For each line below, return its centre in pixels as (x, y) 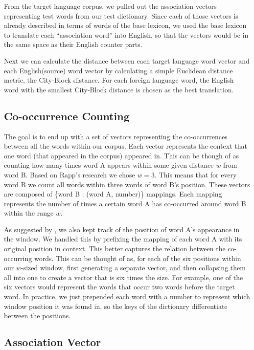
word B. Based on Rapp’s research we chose (69, 174)
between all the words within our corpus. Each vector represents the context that (126, 146)
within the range (29, 213)
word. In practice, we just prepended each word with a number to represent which (127, 296)
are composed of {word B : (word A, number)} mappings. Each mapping (113, 194)
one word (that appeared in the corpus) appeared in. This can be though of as (121, 155)
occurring (18, 258)
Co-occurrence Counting (67, 116)
